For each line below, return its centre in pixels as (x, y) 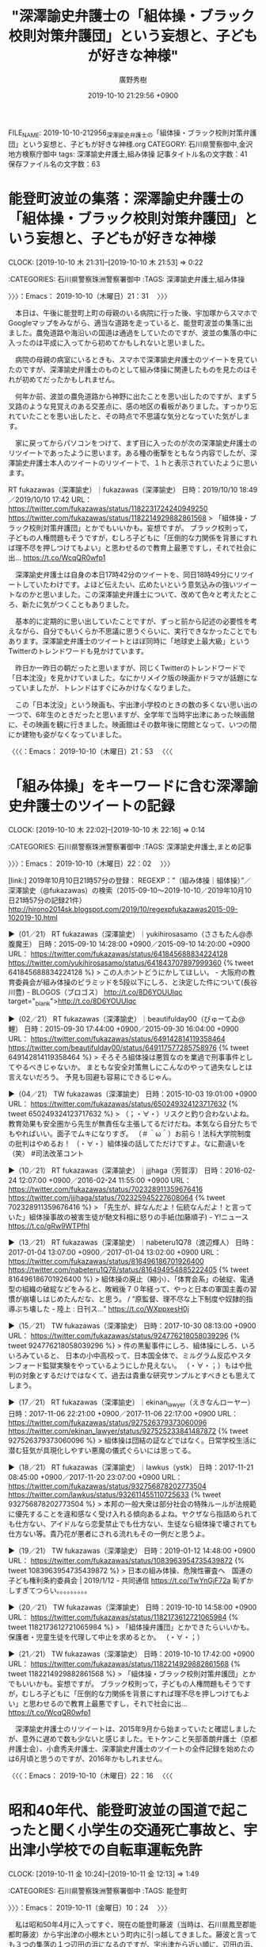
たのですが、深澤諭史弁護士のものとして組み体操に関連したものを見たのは (129, 369)
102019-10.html (33, 917)
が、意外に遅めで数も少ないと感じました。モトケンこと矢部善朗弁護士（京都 (133, 1739)
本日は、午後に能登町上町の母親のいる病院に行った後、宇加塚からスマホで (136, 313)
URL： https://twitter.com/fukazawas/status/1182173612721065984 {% (123, 1617)
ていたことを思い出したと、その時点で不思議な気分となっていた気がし (129, 416)
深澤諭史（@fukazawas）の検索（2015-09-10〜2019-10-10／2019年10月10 (130, 890)
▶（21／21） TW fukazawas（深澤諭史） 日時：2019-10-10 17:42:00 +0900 (131, 1654)
